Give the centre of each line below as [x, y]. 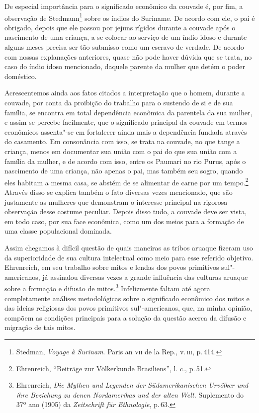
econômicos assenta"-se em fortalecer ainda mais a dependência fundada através [126, 131]
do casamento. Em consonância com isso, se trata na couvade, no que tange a [122, 141]
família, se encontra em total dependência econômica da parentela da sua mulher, [129, 112]
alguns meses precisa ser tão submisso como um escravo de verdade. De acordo [124, 47]
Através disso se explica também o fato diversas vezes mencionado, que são [119, 192]
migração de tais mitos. [40, 327]
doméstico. [21, 76]
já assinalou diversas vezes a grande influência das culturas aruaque [145, 277]
